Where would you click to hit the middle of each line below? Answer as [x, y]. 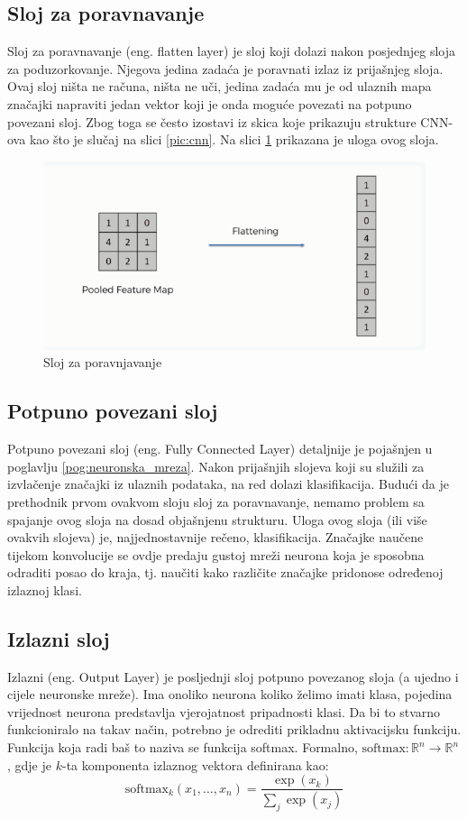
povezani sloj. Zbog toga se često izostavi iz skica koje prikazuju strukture [212, 121]
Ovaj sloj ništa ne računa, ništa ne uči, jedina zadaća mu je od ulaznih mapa [220, 86]
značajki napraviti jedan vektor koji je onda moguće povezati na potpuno [210, 103]
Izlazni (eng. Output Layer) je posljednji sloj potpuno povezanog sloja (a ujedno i [233, 676]
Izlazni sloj [59, 638]
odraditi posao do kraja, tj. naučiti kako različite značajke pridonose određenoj [225, 572]
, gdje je [29, 764]
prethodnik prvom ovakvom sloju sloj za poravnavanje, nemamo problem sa [216, 501]
